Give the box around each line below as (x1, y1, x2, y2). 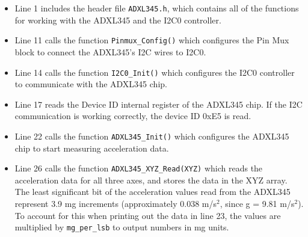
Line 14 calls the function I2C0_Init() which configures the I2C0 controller (14, 66, 295, 78)
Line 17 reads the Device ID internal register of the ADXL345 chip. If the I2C (14, 97, 303, 110)
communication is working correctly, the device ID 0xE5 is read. (14, 109, 251, 122)
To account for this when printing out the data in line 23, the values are (14, 209, 281, 221)
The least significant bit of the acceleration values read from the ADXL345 (14, 185, 291, 198)
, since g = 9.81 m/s (220, 197, 295, 210)
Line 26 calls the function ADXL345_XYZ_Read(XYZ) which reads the (14, 162, 263, 174)
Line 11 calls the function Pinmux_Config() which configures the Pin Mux (14, 34, 289, 46)
